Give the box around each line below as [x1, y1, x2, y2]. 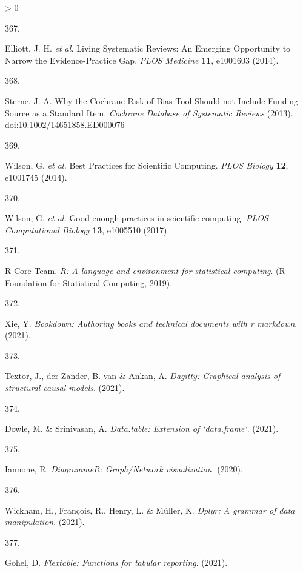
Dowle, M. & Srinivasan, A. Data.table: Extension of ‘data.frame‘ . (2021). [5, 422, 279, 435]
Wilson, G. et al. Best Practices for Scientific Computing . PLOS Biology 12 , [5, 159, 288, 172]
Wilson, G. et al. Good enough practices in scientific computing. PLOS [5, 212, 268, 224]
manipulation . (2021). [5, 515, 85, 528]
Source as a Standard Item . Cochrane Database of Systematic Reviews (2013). [5, 106, 293, 119]
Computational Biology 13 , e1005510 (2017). [5, 223, 170, 236]
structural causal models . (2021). [5, 381, 125, 394]
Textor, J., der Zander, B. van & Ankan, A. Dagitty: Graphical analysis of [5, 369, 281, 382]
